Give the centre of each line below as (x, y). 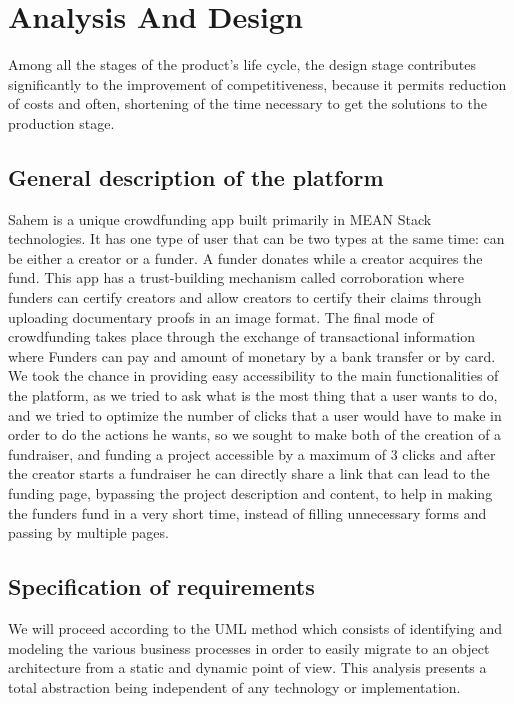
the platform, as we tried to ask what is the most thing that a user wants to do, (253, 395)
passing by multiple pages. (88, 532)
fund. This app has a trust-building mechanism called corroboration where (236, 277)
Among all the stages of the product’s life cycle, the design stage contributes (242, 64)
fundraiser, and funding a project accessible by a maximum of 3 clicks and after (252, 453)
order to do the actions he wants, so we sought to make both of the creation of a (255, 434)
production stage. (61, 122)
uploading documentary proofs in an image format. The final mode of (221, 316)
